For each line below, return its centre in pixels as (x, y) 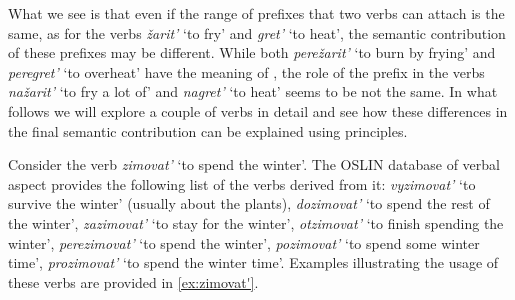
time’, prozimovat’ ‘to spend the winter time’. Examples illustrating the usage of (253, 262)
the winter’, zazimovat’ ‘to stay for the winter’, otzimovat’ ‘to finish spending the (256, 222)
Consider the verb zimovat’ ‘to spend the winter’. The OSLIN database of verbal (254, 164)
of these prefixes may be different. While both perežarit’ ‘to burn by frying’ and (252, 52)
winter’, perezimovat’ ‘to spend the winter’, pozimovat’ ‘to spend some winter (244, 242)
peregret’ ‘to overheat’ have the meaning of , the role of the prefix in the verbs (246, 71)
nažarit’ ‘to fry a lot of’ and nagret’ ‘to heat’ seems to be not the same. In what (253, 91)
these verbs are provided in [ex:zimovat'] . (133, 281)
